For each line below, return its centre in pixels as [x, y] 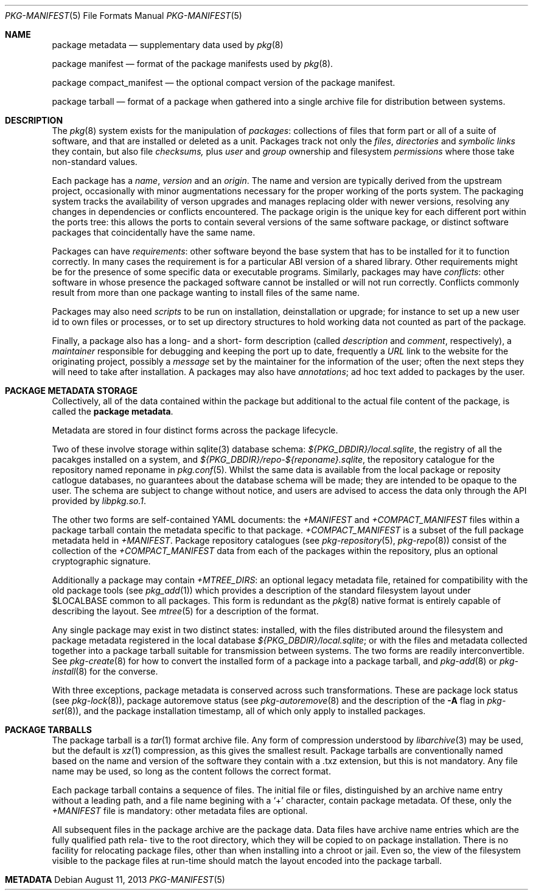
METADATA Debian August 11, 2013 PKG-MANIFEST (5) [115, 879]
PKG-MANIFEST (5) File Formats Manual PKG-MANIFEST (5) [124, 16]
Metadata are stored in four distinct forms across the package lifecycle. [195, 430]
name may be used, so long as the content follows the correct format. [191, 771]
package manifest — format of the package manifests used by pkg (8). [193, 64]
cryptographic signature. [101, 561]
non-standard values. [95, 162]
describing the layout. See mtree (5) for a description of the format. [185, 611]
